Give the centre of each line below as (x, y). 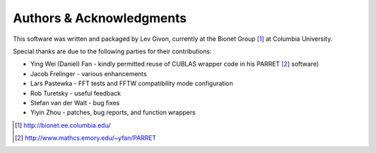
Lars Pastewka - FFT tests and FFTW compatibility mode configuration (132, 84)
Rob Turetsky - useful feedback (76, 93)
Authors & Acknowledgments (100, 18)
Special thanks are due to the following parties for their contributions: (112, 51)
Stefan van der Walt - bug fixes (75, 102)
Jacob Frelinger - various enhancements (89, 73)
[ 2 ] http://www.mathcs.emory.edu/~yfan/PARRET (86, 138)
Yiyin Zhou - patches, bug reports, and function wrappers (113, 112)
